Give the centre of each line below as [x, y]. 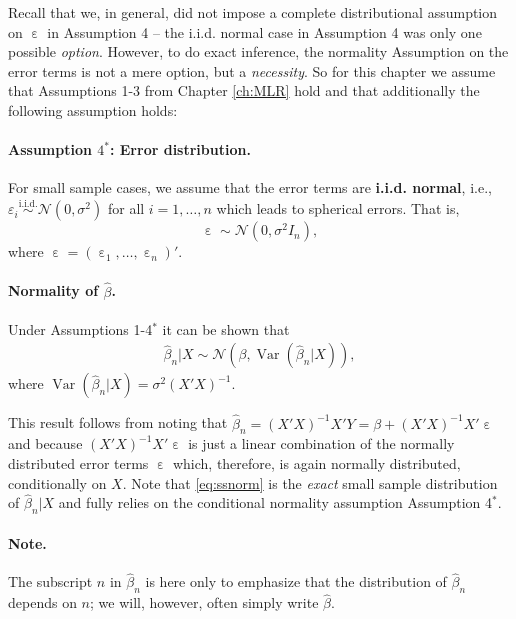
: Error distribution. [180, 149]
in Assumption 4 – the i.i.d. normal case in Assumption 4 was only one [264, 31]
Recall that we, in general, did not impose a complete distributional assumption [253, 12]
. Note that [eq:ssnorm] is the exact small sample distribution [310, 482]
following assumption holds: [93, 109]
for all [126, 208]
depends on [42, 602]
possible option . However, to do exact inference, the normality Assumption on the [258, 51]
